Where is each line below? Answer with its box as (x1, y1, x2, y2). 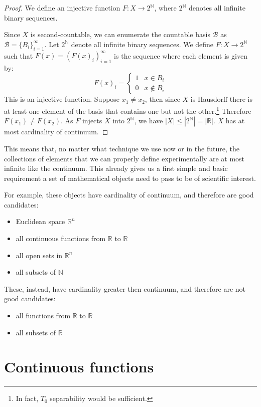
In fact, (16, 393, 39, 403)
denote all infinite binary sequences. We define (71, 39, 214, 49)
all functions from (16, 310, 71, 321)
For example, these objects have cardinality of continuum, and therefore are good (4, 189, 254, 200)
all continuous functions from (16, 233, 106, 244)
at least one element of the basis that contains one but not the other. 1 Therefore (4, 104, 251, 116)
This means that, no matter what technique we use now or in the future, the (4, 143, 239, 153)
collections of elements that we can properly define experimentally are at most (4, 153, 245, 163)
